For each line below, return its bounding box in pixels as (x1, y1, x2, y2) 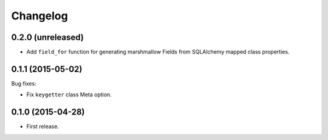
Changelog (11, 9, 68, 22)
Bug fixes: (11, 79, 36, 87)
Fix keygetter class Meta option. (26, 91, 112, 98)
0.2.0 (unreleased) (11, 32, 84, 42)
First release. (26, 123, 60, 130)
